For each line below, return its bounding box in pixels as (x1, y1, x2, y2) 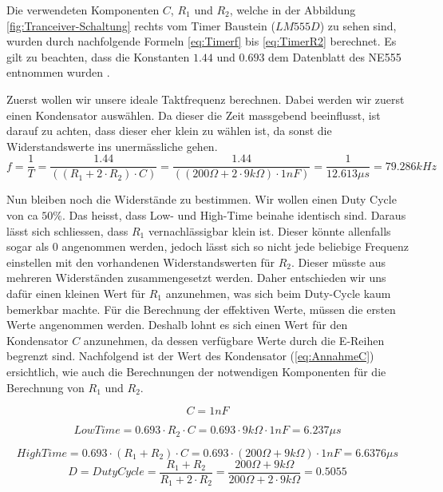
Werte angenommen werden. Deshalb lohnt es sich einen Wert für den (6, 316, 348, 333)
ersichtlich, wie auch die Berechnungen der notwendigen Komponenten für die (6, 363, 386, 379)
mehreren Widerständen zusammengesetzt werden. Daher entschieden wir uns (6, 269, 386, 286)
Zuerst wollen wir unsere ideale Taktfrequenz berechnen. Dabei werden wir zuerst (6, 90, 405, 107)
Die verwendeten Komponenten (6, 2, 160, 18)
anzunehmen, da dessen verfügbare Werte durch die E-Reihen (83, 331, 385, 348)
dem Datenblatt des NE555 (268, 48, 401, 65)
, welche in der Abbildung (229, 2, 356, 18)
